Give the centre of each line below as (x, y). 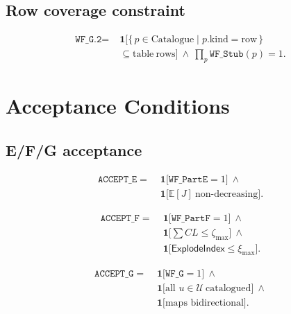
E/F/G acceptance (74, 149)
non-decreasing (226, 194)
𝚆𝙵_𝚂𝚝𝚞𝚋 (226, 54)
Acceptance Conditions (118, 106)
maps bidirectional (204, 303)
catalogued (228, 289)
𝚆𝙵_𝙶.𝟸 (89, 40)
